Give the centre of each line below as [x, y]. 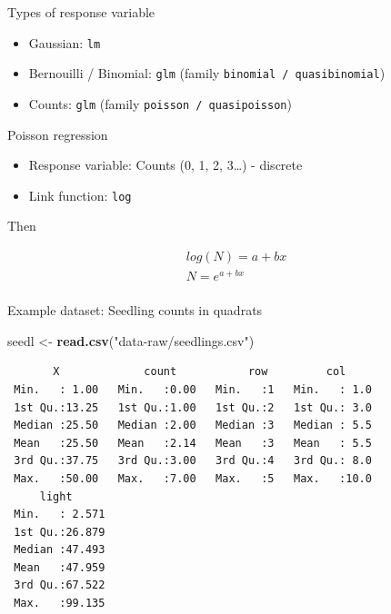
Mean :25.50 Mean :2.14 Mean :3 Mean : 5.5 [193, 443]
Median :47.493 [60, 550]
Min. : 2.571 [60, 515]
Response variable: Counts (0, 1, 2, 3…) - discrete [165, 165]
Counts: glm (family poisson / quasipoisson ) [160, 103]
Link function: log [80, 195]
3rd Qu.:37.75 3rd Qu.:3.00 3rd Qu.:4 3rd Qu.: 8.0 [193, 461]
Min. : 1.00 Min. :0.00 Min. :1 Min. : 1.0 [193, 389]
